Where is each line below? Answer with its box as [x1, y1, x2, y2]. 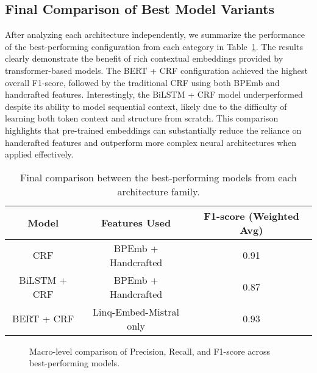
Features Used [101, 215, 171, 230]
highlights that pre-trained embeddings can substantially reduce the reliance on [5, 123, 302, 136]
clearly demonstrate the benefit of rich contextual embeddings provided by [5, 52, 283, 65]
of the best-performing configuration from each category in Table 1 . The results [5, 40, 303, 53]
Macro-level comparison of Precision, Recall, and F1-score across [29, 344, 271, 357]
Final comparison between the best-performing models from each [20, 170, 297, 184]
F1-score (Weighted [204, 208, 299, 223]
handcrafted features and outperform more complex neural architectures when [5, 136, 297, 148]
